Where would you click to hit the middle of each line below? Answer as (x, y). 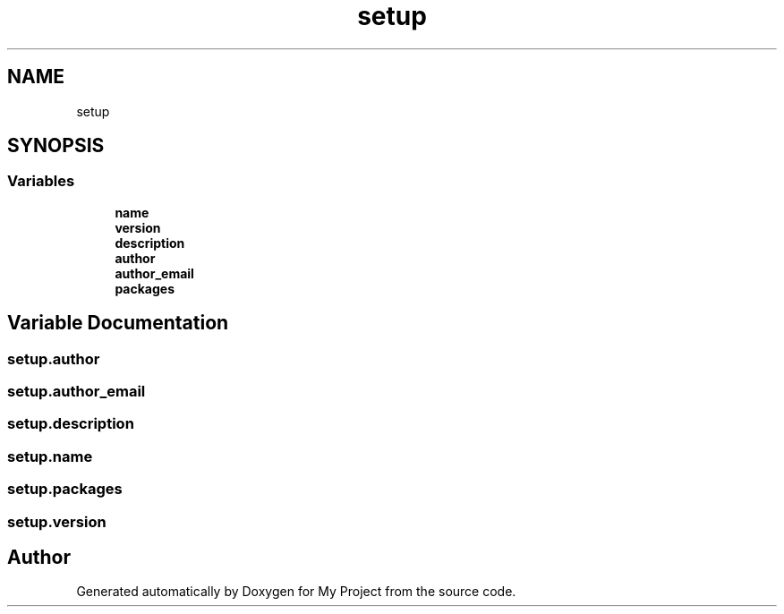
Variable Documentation (118, 323)
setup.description (71, 424)
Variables (41, 181)
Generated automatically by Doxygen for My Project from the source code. (296, 592)
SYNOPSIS (56, 146)
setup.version (57, 521)
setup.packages (65, 489)
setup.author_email (77, 392)
